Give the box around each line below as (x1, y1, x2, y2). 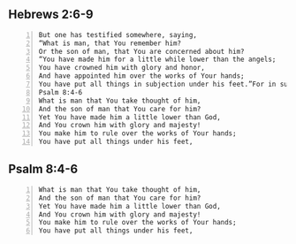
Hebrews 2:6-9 (8, 7, 94, 22)
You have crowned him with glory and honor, (38, 64, 205, 72)
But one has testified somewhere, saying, (38, 30, 198, 39)
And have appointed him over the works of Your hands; (38, 72, 245, 80)
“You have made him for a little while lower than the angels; (38, 55, 277, 65)
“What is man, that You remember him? (38, 39, 182, 48)
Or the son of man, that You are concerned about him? (38, 47, 245, 56)
